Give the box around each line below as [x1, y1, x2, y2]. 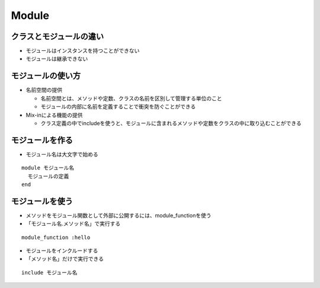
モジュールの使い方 [11, 71, 81, 81]
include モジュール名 [21, 269, 78, 276]
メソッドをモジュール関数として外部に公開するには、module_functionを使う [25, 212, 212, 219]
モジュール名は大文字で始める [25, 151, 99, 158]
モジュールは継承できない [25, 55, 88, 62]
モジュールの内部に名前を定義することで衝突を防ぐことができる [40, 103, 196, 110]
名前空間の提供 [25, 87, 62, 94]
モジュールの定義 [27, 172, 69, 180]
